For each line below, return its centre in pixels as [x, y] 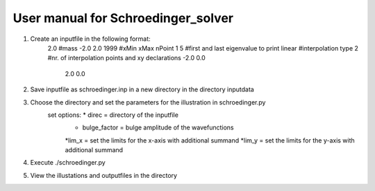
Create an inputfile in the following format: [90, 39]
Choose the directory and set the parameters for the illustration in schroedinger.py [148, 102]
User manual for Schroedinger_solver [123, 18]
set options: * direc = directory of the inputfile [113, 115]
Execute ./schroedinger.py [68, 163]
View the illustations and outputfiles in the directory [103, 175]
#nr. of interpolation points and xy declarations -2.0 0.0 [127, 58]
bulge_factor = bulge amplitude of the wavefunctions [158, 127]
